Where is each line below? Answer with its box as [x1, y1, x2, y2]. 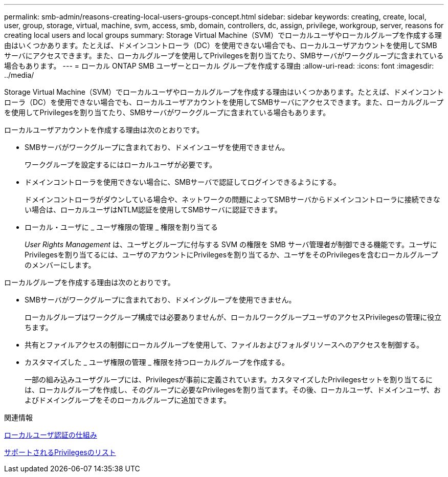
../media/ [4, 71, 34, 79]
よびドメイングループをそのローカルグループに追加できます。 [25, 396, 231, 404]
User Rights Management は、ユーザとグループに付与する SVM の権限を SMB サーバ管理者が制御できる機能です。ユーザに [25, 240, 437, 249]
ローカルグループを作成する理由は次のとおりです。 [4, 278, 175, 287]
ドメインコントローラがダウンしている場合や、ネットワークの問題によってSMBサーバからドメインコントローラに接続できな [25, 195, 440, 204]
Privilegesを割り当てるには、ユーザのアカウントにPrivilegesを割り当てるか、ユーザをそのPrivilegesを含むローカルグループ [25, 250, 438, 259]
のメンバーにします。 [25, 261, 96, 269]
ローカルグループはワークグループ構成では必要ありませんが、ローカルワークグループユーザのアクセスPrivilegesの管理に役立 [25, 313, 442, 321]
